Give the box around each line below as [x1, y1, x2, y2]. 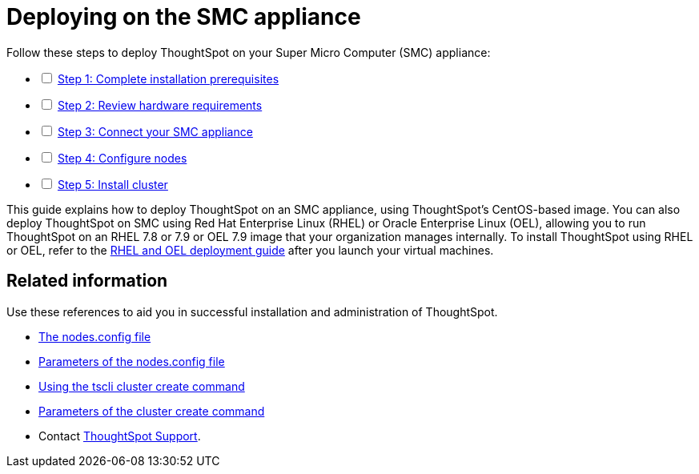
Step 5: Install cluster [57, 177, 168, 191]
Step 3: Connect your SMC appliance [57, 124, 253, 139]
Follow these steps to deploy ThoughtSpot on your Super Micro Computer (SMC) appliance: [6, 45, 491, 59]
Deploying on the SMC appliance [6, 3, 361, 30]
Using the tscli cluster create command [38, 379, 245, 393]
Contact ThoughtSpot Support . [38, 428, 201, 443]
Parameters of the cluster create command [38, 404, 265, 418]
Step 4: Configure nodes [57, 151, 187, 165]
